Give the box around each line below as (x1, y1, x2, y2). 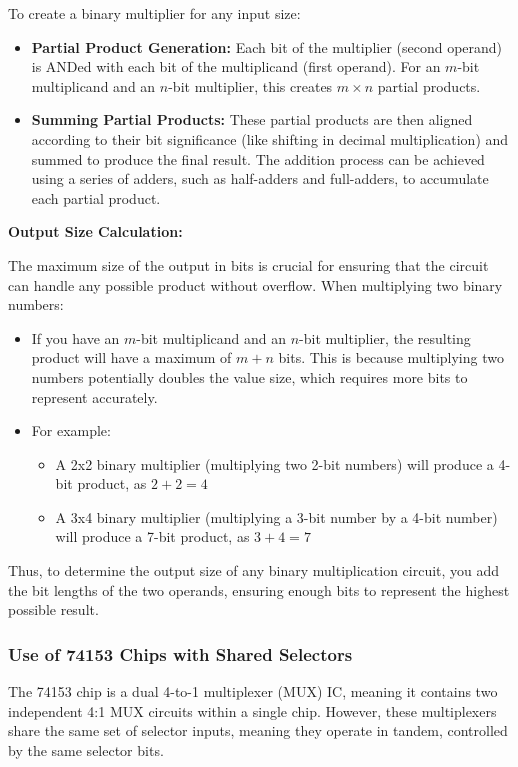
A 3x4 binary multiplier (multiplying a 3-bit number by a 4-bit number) (55, 506, 498, 527)
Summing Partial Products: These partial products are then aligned (31, 109, 473, 130)
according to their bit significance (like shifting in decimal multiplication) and (31, 128, 509, 149)
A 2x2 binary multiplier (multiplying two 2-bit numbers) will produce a (55, 453, 494, 474)
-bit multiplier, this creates (168, 75, 333, 96)
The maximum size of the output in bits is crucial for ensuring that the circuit (8, 254, 489, 275)
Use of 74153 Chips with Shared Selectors (8, 641, 353, 666)
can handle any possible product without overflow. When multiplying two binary (8, 274, 503, 295)
